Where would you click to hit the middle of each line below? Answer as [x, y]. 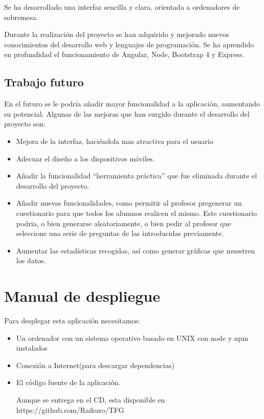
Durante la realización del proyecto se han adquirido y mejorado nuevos [117, 34]
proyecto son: [25, 124]
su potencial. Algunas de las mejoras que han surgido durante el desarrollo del [127, 113]
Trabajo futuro [44, 82]
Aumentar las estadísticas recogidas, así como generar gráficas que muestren [136, 250]
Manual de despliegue [82, 296]
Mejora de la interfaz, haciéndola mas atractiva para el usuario [115, 141]
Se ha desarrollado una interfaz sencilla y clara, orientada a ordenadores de [122, 7]
